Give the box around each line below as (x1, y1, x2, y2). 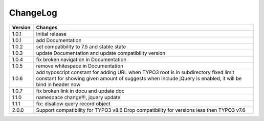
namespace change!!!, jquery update (36, 94, 121, 101)
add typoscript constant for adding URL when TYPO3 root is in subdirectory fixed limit (36, 69, 235, 76)
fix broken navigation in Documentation (36, 56, 127, 63)
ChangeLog (9, 7, 57, 18)
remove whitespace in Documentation (36, 62, 124, 69)
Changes (36, 24, 58, 31)
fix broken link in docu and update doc (36, 87, 125, 94)
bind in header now (36, 81, 81, 88)
